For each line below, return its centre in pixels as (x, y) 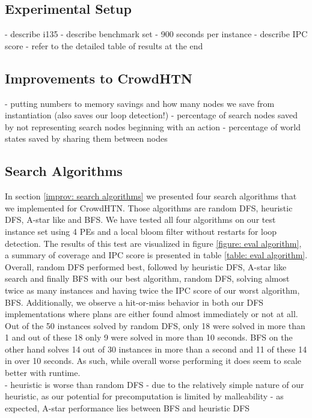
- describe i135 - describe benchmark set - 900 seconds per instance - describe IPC (156, 34)
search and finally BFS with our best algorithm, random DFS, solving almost (147, 278)
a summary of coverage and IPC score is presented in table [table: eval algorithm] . (156, 255)
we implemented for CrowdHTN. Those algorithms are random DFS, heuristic (149, 207)
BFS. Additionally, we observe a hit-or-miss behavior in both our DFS (134, 302)
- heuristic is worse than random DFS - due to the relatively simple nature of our (154, 384)
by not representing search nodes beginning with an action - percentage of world (153, 126)
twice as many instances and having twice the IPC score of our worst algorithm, (152, 290)
